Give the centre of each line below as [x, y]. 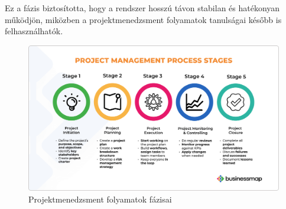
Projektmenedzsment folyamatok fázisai [100, 199]
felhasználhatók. [34, 31]
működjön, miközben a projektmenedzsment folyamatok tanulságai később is [143, 19]
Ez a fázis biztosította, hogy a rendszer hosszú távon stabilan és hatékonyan [142, 8]
